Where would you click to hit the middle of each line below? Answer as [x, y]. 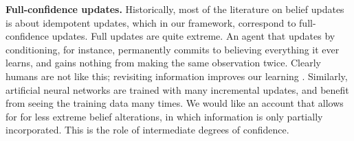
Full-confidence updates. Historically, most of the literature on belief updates [175, 9]
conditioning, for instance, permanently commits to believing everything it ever [173, 49]
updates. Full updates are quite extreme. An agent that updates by [193, 36]
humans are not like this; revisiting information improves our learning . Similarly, [177, 76]
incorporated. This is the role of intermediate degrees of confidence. [147, 130]
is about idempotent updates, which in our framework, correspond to [151, 22]
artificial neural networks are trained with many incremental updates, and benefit [177, 89]
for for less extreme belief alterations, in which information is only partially [164, 116]
